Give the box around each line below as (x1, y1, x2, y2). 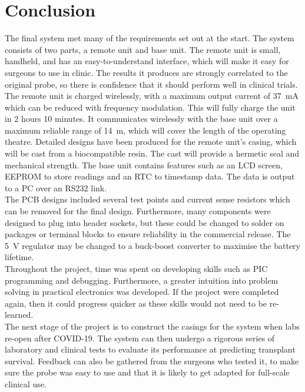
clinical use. (5, 377, 47, 390)
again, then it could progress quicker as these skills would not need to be (5, 297, 267, 309)
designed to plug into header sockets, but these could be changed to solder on (5, 216, 284, 228)
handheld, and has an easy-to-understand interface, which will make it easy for (5, 55, 289, 67)
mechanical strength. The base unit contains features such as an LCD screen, (5, 158, 283, 171)
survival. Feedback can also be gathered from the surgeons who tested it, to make (5, 354, 299, 367)
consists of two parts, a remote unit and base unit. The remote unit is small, (5, 43, 281, 55)
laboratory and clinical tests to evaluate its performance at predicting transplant (5, 343, 296, 356)
